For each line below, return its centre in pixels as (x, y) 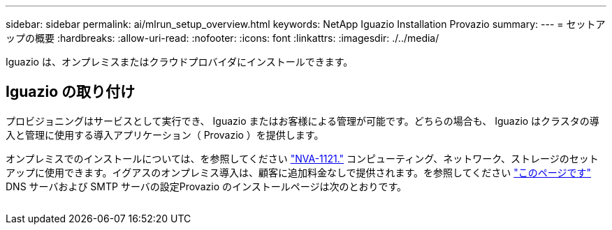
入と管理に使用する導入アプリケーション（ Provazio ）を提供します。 (165, 135)
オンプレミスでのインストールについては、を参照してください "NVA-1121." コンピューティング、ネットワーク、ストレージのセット (302, 158)
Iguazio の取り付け (71, 92)
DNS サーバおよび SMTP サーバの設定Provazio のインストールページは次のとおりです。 (206, 186)
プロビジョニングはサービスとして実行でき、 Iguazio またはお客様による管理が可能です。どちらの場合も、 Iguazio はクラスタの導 (303, 121)
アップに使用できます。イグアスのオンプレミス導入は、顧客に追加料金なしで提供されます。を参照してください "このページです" (298, 172)
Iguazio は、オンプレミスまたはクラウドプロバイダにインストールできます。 (180, 62)
